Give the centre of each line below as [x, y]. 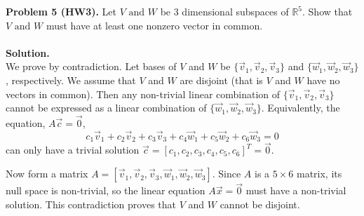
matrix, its [319, 174]
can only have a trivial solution [73, 150]
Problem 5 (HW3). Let [61, 11]
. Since [227, 174]
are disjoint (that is [221, 80]
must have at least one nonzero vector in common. [154, 25]
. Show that [328, 11]
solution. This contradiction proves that [91, 204]
